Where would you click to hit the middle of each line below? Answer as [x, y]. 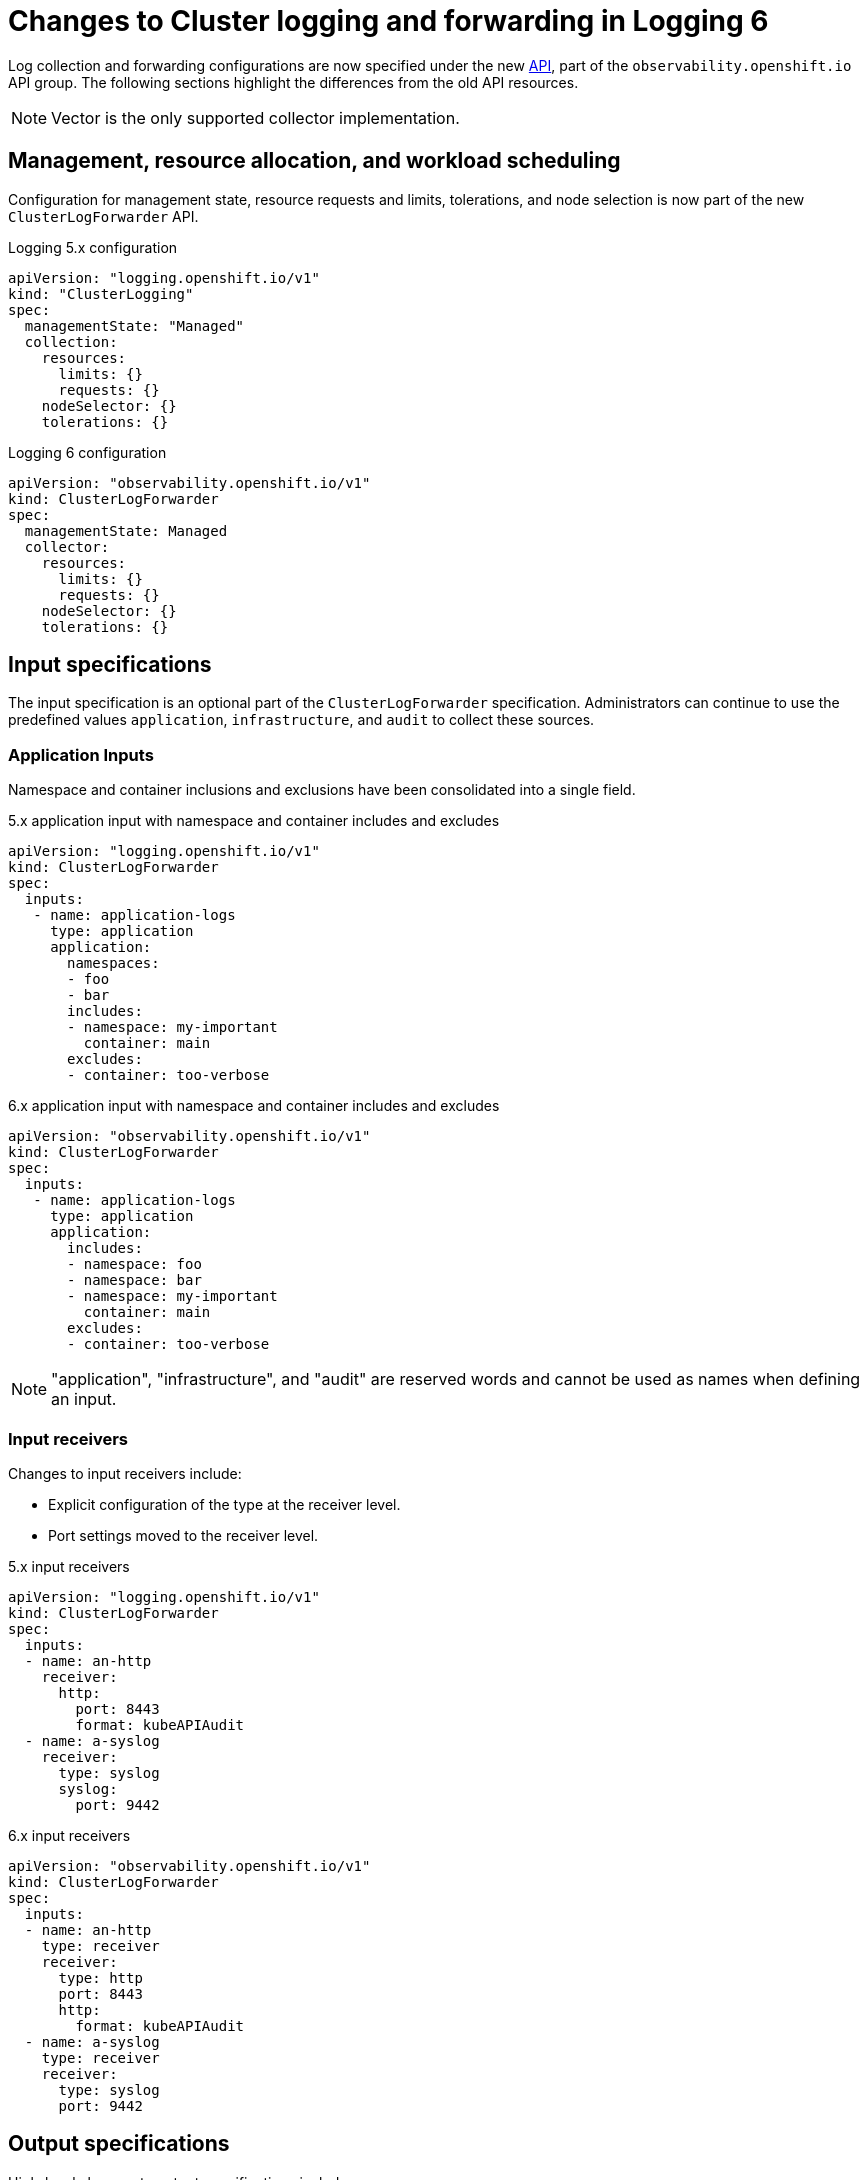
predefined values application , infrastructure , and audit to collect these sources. [301, 720]
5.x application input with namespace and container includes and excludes [254, 821]
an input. [84, 1399]
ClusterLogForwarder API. [103, 216]
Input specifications [110, 665]
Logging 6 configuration [87, 452]
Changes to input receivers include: [125, 1473]
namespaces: [113, 963]
